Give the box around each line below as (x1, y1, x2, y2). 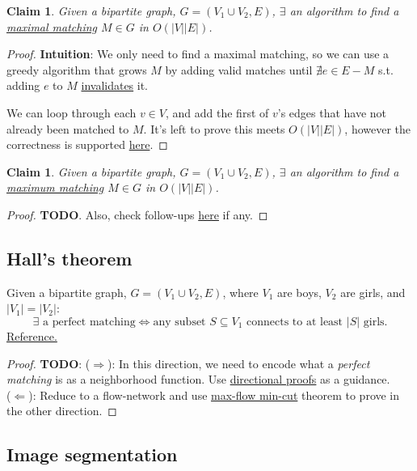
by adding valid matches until (165, 61, 313, 78)
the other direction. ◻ (6, 402, 117, 419)
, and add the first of (166, 104, 269, 121)
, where (222, 283, 259, 300)
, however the (344, 120, 411, 137)
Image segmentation (6, 442, 178, 467)
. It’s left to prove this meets (143, 120, 285, 137)
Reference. (6, 327, 57, 344)
